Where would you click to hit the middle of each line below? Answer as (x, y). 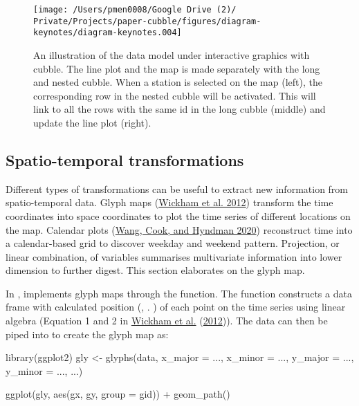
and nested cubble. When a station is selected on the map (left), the (178, 82)
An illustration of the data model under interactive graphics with (172, 54)
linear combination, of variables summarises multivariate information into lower (174, 256)
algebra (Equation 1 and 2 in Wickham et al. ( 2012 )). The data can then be (167, 321)
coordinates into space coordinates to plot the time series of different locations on (178, 215)
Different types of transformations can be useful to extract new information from (177, 188)
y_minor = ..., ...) (44, 370)
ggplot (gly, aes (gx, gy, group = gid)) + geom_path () (118, 394)
